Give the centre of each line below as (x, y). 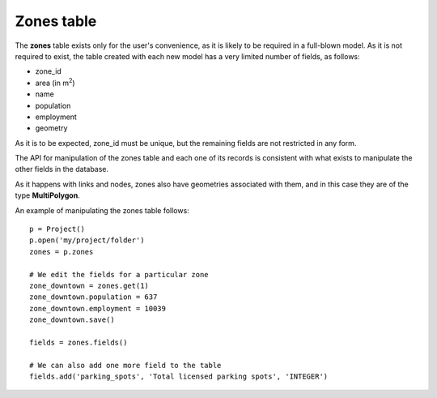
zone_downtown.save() (72, 320)
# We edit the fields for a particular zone (119, 274)
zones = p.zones (62, 252)
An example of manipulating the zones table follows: (102, 210)
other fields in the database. (62, 169)
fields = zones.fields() (78, 342)
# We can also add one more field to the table (125, 365)
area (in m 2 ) (55, 82)
